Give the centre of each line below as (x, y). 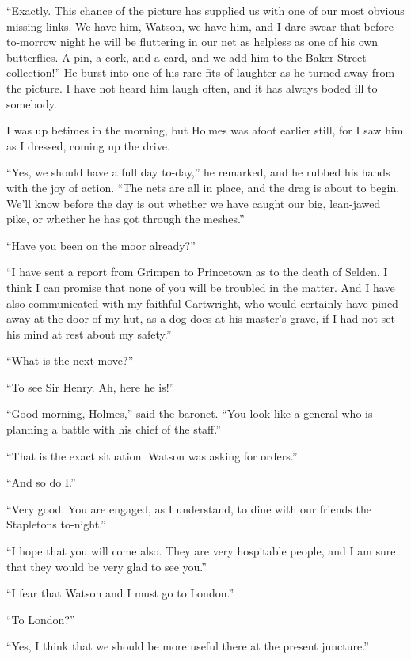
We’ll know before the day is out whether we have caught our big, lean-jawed (194, 203)
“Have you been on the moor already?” (101, 245)
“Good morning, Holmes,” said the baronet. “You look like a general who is (190, 413)
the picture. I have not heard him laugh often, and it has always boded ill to (192, 87)
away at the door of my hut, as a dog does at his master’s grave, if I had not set (201, 318)
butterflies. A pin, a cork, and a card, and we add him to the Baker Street (186, 57)
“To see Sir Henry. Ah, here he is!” (91, 386)
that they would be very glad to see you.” (107, 566)
